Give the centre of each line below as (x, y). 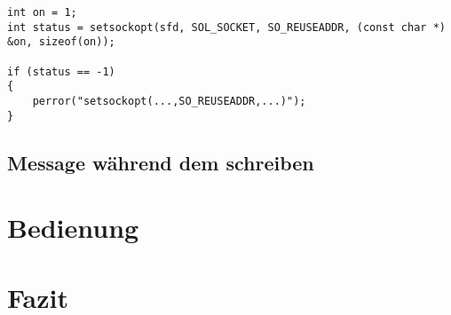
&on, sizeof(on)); (61, 42)
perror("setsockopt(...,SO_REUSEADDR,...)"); (169, 101)
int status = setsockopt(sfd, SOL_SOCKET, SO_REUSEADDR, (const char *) (226, 27)
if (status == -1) (61, 71)
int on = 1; (42, 12)
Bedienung (73, 228)
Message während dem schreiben (161, 162)
